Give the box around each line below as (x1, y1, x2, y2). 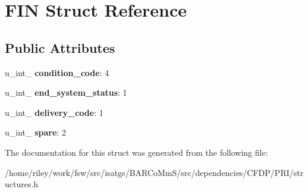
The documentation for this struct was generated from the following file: (5, 146, 268, 158)
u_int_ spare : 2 (5, 126, 66, 139)
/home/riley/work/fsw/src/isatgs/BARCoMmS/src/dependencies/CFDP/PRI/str (5, 166, 304, 178)
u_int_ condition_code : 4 (5, 66, 109, 78)
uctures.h (5, 178, 39, 190)
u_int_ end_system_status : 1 (5, 86, 127, 99)
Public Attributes (5, 38, 115, 56)
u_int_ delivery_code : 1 (5, 106, 103, 118)
